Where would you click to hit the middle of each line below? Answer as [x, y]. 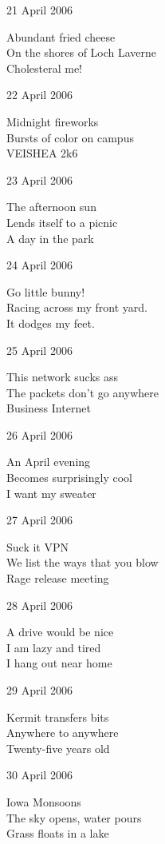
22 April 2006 [39, 95]
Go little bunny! [46, 291]
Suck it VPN [37, 546]
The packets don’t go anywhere [83, 392]
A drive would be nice [60, 632]
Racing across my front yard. [77, 307]
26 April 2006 [39, 434]
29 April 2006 [39, 690]
